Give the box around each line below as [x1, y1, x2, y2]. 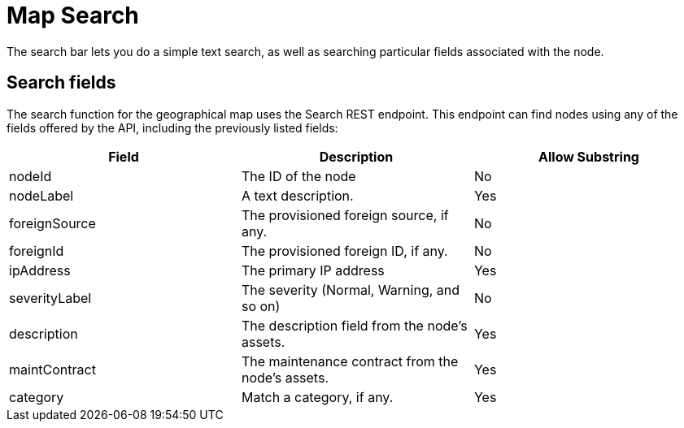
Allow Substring [538, 148, 639, 165]
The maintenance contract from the [241, 352, 459, 370]
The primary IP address [241, 262, 385, 279]
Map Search [7, 2, 139, 29]
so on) [241, 297, 281, 314]
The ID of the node [241, 167, 356, 184]
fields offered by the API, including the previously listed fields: [7, 120, 338, 135]
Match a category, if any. [241, 388, 394, 405]
